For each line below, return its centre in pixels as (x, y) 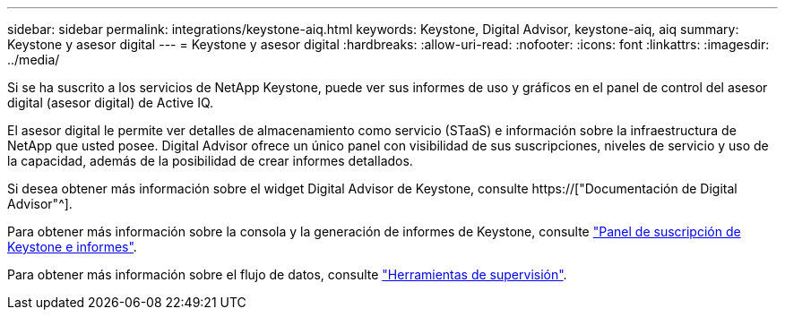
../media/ (34, 60)
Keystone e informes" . (72, 247)
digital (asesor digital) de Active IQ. (111, 103)
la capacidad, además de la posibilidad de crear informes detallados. (210, 161)
